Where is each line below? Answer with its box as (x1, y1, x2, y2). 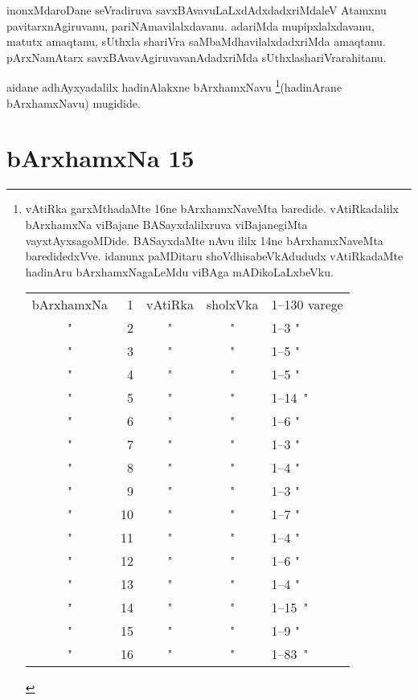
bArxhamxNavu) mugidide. (6, 94, 141, 111)
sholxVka (207, 295, 259, 314)
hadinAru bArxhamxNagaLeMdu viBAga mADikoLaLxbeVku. (25, 263, 334, 280)
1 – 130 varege (271, 295, 343, 314)
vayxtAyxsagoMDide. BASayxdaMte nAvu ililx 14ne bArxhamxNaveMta (25, 231, 383, 248)
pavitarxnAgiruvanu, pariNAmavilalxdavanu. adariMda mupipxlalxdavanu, (6, 17, 375, 34)
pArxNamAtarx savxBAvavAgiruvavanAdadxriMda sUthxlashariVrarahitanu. (6, 48, 387, 65)
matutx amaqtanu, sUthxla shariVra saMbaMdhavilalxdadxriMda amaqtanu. (6, 33, 386, 50)
